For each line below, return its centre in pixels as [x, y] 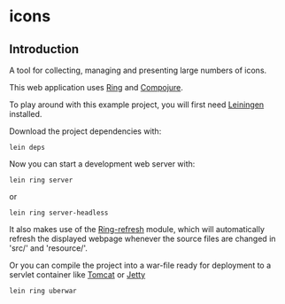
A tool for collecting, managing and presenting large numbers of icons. [138, 70]
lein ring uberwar [43, 291]
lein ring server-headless [59, 213]
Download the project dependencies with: [85, 131]
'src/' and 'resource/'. [49, 248]
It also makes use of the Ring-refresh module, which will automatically [137, 229]
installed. [26, 114]
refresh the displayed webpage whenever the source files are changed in [142, 238]
